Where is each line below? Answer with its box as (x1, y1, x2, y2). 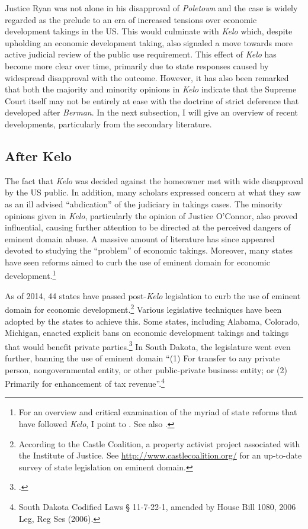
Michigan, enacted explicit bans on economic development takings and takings (5, 326, 289, 339)
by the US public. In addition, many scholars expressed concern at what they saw (5, 186, 301, 198)
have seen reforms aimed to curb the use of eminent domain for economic (5, 255, 270, 268)
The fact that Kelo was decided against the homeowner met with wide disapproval (5, 174, 303, 187)
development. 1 (5, 268, 56, 282)
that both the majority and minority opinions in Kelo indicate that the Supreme (5, 83, 297, 95)
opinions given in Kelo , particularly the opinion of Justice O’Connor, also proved (5, 209, 298, 222)
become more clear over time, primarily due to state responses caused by (5, 59, 269, 72)
